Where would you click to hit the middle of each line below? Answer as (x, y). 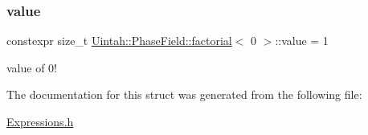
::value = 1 (302, 41)
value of (26, 67)
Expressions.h (40, 121)
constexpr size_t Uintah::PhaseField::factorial (119, 41)
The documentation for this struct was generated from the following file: (184, 94)
